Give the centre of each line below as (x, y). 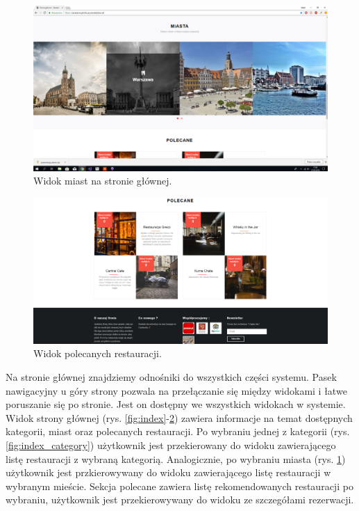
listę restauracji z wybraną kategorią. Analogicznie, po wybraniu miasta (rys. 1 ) (176, 458)
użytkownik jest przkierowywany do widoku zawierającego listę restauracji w (168, 472)
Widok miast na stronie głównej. (103, 181)
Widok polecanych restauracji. (98, 353)
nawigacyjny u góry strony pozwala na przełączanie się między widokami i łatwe (176, 390)
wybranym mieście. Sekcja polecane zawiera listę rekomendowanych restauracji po (179, 486)
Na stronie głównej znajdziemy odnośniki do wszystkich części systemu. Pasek (171, 376)
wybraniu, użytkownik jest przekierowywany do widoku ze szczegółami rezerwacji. (180, 500)
